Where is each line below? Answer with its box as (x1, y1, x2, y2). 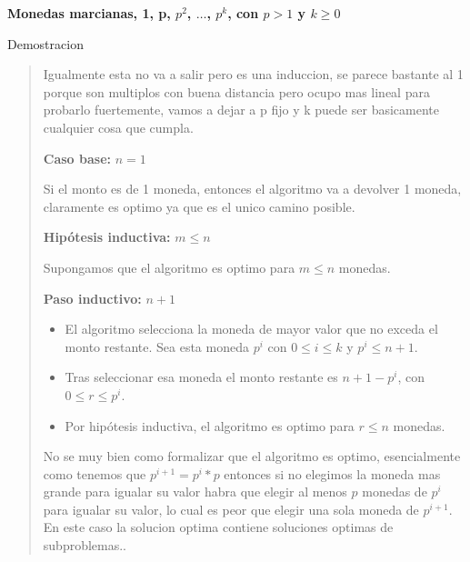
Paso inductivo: (43, 288, 142, 307)
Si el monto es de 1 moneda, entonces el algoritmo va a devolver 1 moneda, (43, 179, 462, 198)
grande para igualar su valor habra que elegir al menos (43, 482, 347, 501)
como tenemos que (43, 464, 146, 483)
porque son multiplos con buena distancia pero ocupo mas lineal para (43, 82, 430, 101)
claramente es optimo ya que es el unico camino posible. (43, 196, 355, 216)
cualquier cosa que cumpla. (43, 117, 194, 136)
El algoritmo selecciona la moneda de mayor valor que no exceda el (65, 319, 438, 338)
